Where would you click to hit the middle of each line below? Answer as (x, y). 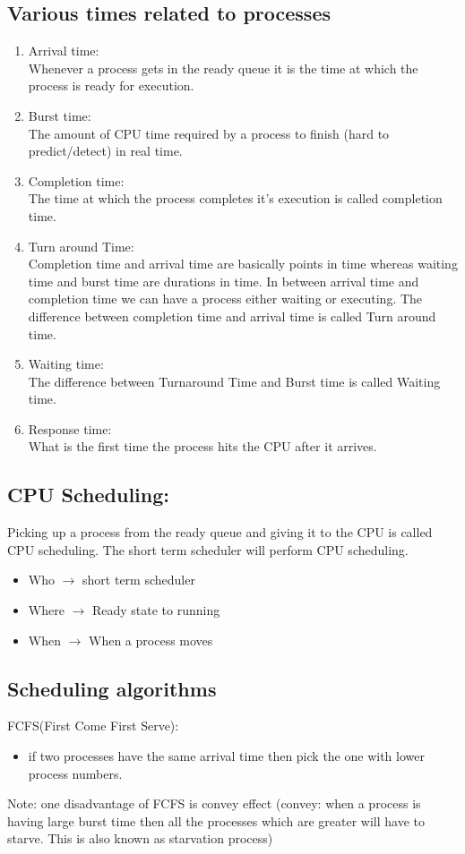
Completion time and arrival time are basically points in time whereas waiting (243, 264)
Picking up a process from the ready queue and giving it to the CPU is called (220, 532)
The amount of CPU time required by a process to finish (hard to (209, 133)
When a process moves (151, 640)
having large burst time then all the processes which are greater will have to (216, 820)
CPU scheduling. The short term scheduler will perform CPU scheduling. (208, 549)
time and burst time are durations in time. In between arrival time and (224, 281)
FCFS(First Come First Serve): (93, 726)
